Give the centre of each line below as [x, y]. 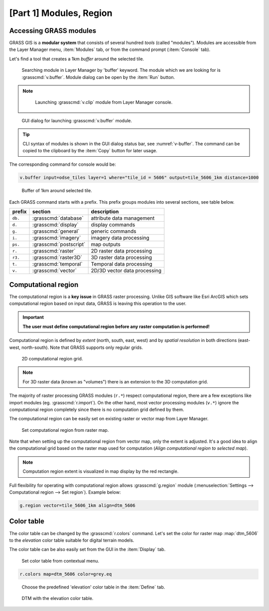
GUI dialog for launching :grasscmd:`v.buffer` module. [77, 120]
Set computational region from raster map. [65, 430]
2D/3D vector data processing [126, 271]
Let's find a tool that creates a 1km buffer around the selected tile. [77, 59]
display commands [113, 225]
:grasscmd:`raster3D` [57, 258]
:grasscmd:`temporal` [58, 264]
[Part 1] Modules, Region [61, 13]
